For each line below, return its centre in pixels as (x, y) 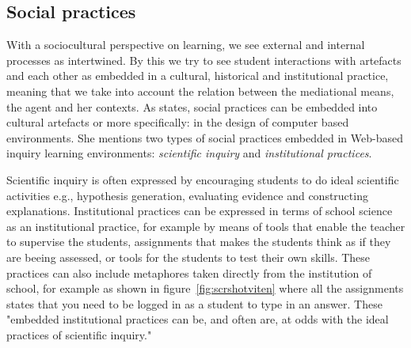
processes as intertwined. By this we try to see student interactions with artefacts (204, 60)
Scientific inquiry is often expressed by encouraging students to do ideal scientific (203, 179)
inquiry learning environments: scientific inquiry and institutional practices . (189, 153)
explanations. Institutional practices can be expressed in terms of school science (200, 211)
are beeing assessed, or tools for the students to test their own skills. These (188, 257)
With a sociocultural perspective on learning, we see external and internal (186, 45)
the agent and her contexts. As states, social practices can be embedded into (192, 106)
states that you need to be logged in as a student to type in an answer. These (194, 303)
